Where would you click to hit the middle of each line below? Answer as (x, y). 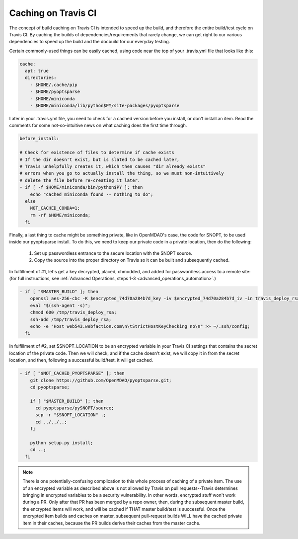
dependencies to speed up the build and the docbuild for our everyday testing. (90, 42)
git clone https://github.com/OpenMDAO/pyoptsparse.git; (101, 380)
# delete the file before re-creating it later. (80, 180)
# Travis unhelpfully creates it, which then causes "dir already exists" (113, 166)
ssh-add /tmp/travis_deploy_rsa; (71, 319)
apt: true (37, 71)
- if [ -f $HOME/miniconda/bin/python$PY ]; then (81, 187)
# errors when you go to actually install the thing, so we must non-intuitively (122, 173)
